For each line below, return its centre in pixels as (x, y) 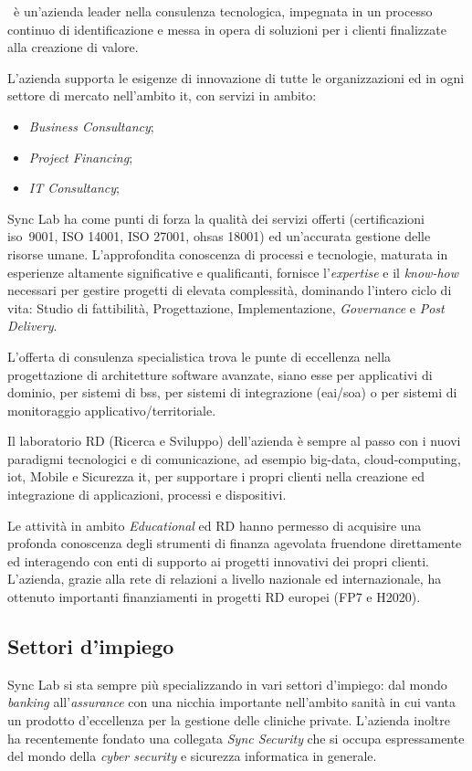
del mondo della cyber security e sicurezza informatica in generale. (192, 756)
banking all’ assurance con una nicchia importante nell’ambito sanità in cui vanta (232, 702)
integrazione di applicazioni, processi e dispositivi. (147, 495)
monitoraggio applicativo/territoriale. (112, 410)
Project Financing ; (81, 157)
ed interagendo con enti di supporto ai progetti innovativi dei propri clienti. (218, 560)
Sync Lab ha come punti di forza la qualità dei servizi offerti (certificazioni (216, 218)
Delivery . (32, 326)
